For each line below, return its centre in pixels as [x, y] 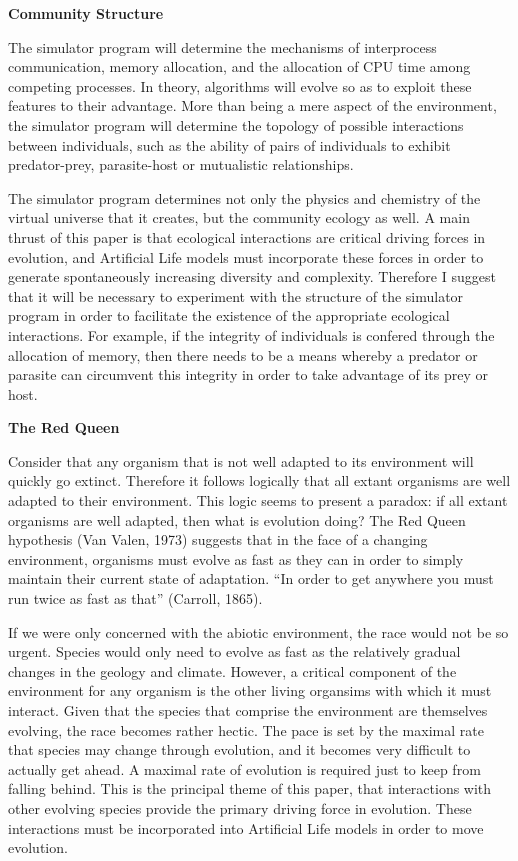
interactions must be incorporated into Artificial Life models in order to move [246, 827]
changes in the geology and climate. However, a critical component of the [232, 670]
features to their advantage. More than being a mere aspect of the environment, [252, 105]
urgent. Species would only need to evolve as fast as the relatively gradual [234, 651]
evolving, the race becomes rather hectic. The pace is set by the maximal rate [246, 729]
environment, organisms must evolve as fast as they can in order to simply [236, 558]
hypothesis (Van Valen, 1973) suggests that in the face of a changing [218, 539]
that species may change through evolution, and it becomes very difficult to [239, 749]
